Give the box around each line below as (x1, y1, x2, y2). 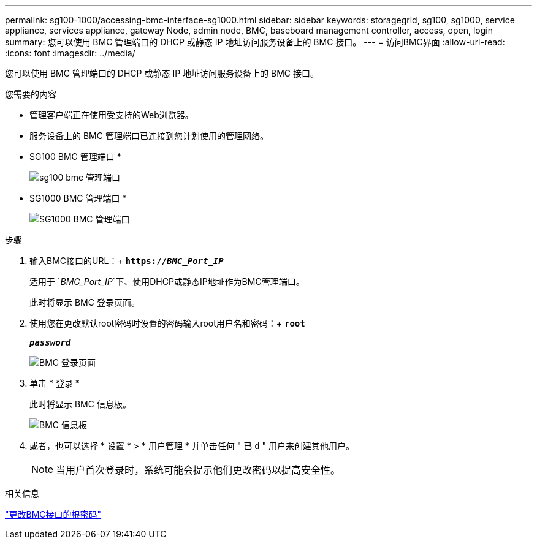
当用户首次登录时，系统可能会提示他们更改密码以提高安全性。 (56, 464, 341, 476)
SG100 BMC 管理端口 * (29, 151, 121, 162)
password (29, 338, 71, 347)
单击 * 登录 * (29, 378, 80, 388)
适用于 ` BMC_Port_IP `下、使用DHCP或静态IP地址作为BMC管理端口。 (29, 276, 305, 287)
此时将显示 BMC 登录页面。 (29, 297, 140, 308)
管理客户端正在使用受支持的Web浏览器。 (29, 110, 194, 120)
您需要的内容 (5, 89, 56, 99)
